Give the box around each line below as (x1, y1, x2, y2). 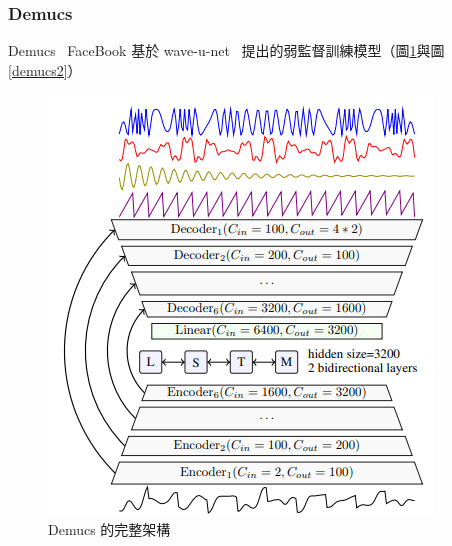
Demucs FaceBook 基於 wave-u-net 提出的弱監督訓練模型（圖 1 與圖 (8, 40, 445, 61)
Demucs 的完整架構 (48, 519, 171, 539)
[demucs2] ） (8, 59, 82, 80)
